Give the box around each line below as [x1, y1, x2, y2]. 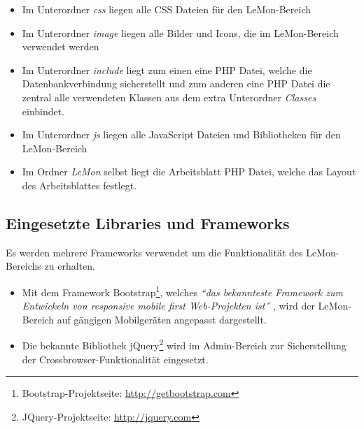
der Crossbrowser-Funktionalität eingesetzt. [22, 351, 209, 366]
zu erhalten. [44, 259, 95, 273]
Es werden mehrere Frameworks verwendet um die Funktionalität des [6, 245, 303, 259]
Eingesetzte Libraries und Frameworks [6, 212, 290, 233]
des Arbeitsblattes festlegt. [22, 177, 137, 192]
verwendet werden [22, 39, 99, 54]
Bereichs [6, 259, 41, 273]
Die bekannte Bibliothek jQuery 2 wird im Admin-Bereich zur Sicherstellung [22, 336, 346, 353]
